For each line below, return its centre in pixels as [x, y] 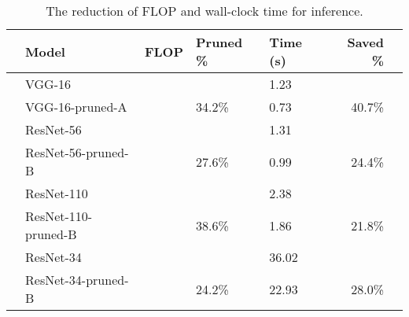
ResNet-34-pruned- [77, 280]
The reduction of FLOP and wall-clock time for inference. [204, 11]
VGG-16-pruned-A [76, 107]
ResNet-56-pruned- [77, 152]
